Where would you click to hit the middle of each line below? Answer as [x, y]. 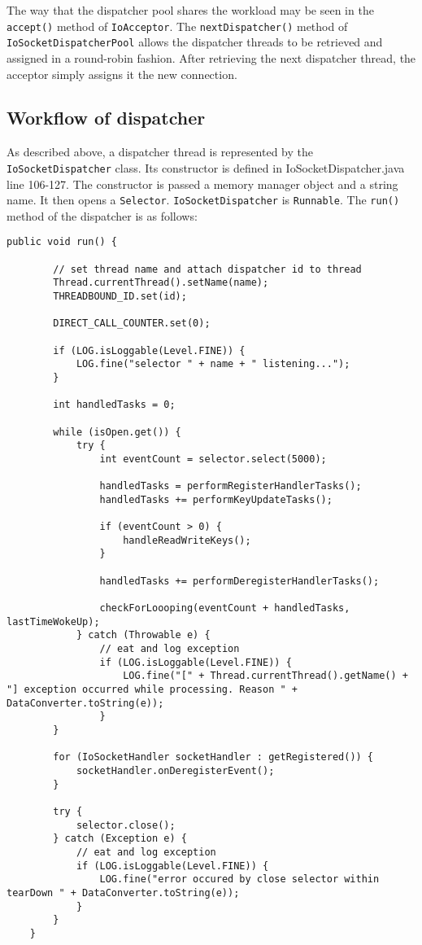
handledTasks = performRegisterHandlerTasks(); [231, 486]
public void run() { [62, 242]
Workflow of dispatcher [106, 118]
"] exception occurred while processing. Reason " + [152, 690]
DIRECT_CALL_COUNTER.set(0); [132, 324]
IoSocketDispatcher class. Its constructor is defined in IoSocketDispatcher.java [206, 167]
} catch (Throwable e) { [143, 635]
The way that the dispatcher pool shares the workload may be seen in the [190, 10]
